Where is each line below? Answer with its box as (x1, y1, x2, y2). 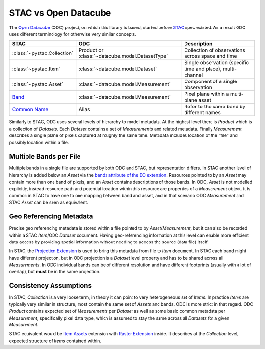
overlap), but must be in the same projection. (9, 268, 101, 274)
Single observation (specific (184, 59, 249, 66)
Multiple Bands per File (9, 152, 81, 161)
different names (184, 109, 221, 116)
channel (184, 72, 203, 79)
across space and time (184, 53, 237, 60)
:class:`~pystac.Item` (12, 65, 61, 72)
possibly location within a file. (9, 139, 69, 145)
